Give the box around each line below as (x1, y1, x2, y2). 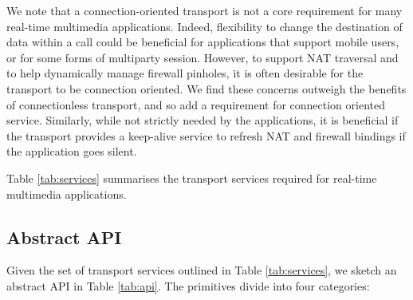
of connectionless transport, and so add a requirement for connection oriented (6, 96, 386, 112)
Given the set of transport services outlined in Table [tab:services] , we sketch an (6, 262, 397, 278)
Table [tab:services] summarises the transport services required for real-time (6, 169, 377, 186)
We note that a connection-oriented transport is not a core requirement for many (6, 2, 403, 18)
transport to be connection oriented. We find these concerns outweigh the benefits (6, 80, 407, 97)
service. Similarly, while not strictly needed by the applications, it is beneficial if (6, 112, 399, 128)
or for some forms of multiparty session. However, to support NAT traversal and (6, 49, 399, 65)
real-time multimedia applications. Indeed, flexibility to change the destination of (6, 18, 403, 34)
